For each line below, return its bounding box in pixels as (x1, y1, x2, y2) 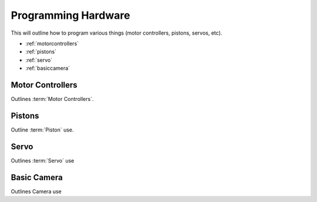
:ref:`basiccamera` (25, 65, 70, 72)
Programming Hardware (11, 9, 130, 22)
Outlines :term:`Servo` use (11, 157, 75, 164)
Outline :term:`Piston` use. (11, 126, 74, 133)
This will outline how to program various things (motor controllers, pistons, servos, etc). (11, 29, 222, 36)
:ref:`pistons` (25, 48, 57, 55)
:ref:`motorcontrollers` (25, 40, 79, 47)
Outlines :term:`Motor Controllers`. (11, 96, 94, 103)
